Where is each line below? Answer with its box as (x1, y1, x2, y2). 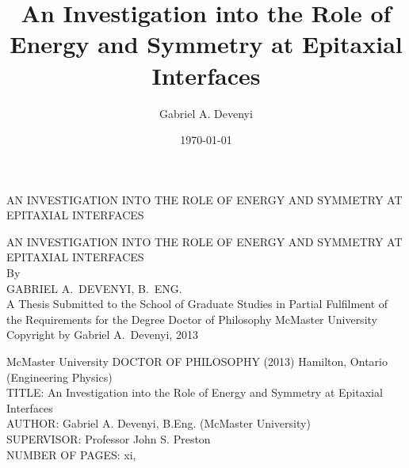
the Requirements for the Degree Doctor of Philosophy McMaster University (6, 310, 377, 327)
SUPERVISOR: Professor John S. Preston (6, 431, 211, 447)
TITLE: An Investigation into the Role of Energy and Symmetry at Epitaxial (6, 384, 383, 401)
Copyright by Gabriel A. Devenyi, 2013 (6, 326, 198, 343)
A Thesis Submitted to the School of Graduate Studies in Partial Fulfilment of (6, 295, 388, 312)
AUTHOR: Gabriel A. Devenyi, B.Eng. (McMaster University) (6, 415, 311, 432)
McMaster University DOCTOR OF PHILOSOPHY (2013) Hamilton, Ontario (6, 353, 388, 370)
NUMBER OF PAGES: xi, (6, 446, 136, 462)
